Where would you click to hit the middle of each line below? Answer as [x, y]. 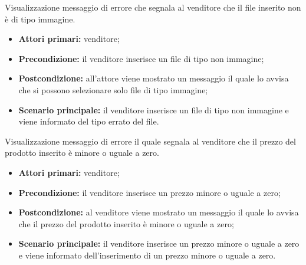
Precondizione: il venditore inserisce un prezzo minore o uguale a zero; [149, 192]
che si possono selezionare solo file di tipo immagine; [113, 89]
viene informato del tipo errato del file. [89, 121]
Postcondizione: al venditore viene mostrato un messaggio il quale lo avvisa [159, 212]
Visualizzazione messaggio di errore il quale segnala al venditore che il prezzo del [150, 141]
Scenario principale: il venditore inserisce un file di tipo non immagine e [154, 109]
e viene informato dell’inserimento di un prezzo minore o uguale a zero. [147, 255]
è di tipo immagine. [40, 19]
